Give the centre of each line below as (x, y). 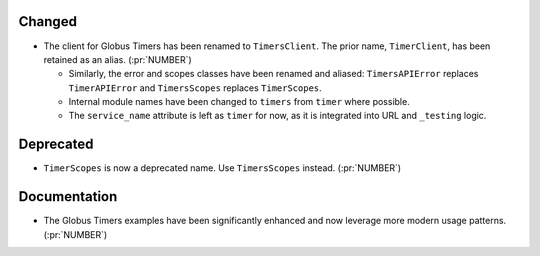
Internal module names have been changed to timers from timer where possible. (239, 102)
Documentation (68, 196)
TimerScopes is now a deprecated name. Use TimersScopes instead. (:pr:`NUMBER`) (222, 168)
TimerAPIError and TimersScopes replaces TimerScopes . (195, 87)
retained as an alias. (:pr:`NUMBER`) (117, 59)
